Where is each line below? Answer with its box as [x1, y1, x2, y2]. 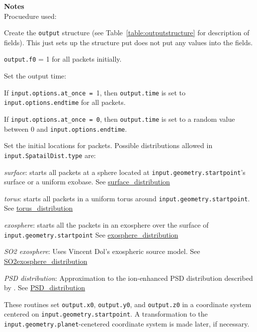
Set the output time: [4, 71, 67, 81]
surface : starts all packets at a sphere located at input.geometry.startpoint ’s [4, 166, 246, 177]
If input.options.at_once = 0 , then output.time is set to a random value [4, 114, 235, 124]
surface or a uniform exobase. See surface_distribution [4, 176, 170, 187]
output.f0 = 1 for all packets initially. [4, 54, 122, 64]
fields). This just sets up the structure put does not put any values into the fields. [4, 37, 253, 47]
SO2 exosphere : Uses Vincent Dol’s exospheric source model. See [4, 246, 200, 256]
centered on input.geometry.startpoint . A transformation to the [4, 309, 208, 319]
